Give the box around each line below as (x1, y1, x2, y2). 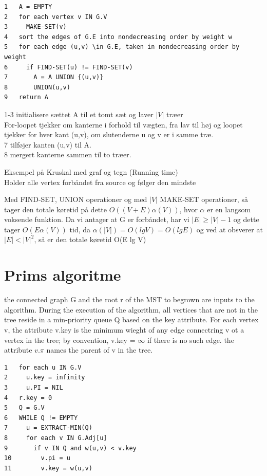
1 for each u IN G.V (4, 363, 82, 371)
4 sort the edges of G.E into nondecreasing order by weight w (4, 33, 232, 41)
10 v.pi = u (4, 454, 70, 462)
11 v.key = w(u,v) (4, 464, 92, 472)
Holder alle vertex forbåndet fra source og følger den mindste (4, 176, 196, 187)
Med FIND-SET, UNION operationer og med (4, 194, 147, 205)
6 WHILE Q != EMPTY (4, 414, 78, 422)
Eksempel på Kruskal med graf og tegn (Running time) (4, 166, 178, 177)
